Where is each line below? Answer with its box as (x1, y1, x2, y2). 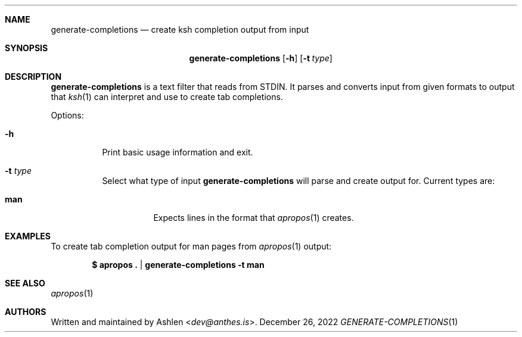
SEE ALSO (5, 278, 45, 288)
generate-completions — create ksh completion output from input (51, 24, 309, 35)
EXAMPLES (5, 231, 51, 241)
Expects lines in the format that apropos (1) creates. (153, 213, 354, 223)
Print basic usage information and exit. (102, 147, 253, 157)
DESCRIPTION (5, 71, 62, 82)
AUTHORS (5, 307, 46, 317)
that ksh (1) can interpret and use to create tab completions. (51, 92, 283, 102)
